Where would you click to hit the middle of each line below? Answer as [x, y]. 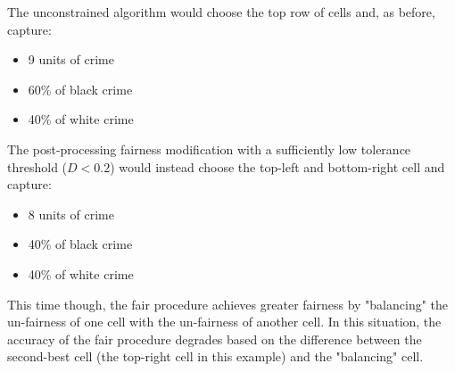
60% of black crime [80, 89]
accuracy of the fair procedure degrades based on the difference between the [215, 339]
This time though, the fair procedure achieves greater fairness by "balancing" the [228, 304]
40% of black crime [80, 244]
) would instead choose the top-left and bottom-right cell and [277, 166]
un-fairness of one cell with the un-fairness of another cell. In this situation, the [224, 322]
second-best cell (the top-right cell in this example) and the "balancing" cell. [215, 356]
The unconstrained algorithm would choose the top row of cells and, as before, [221, 12]
